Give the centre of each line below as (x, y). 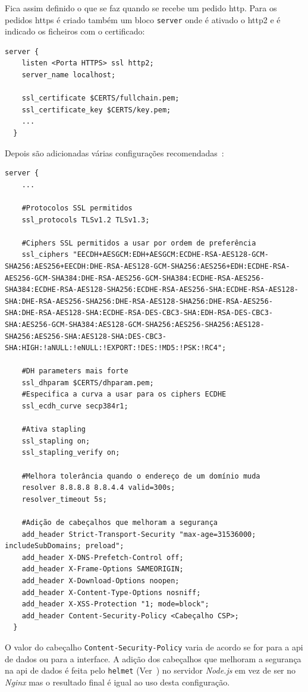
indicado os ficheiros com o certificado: (75, 31)
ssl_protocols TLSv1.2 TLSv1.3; (86, 220)
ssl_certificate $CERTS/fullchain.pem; (100, 98)
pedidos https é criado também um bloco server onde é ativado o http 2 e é (143, 19)
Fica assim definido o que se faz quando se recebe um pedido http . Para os (141, 8)
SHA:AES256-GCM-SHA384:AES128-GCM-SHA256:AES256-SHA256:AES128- (135, 324)
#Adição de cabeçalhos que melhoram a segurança (120, 523)
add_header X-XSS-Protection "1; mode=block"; (115, 604)
